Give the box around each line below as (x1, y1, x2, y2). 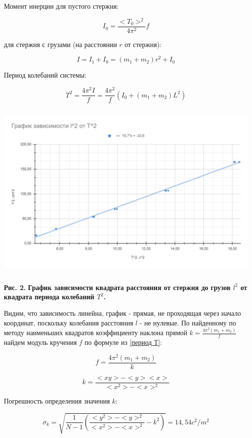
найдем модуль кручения (4, 337, 77, 347)
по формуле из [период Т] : (84, 337, 162, 347)
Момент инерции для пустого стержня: (4, 1, 119, 11)
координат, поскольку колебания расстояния (4, 317, 133, 327)
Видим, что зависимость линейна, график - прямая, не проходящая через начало (4, 308, 241, 318)
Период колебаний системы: (4, 70, 87, 80)
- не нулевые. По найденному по (140, 317, 236, 327)
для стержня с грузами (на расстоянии (4, 39, 117, 49)
